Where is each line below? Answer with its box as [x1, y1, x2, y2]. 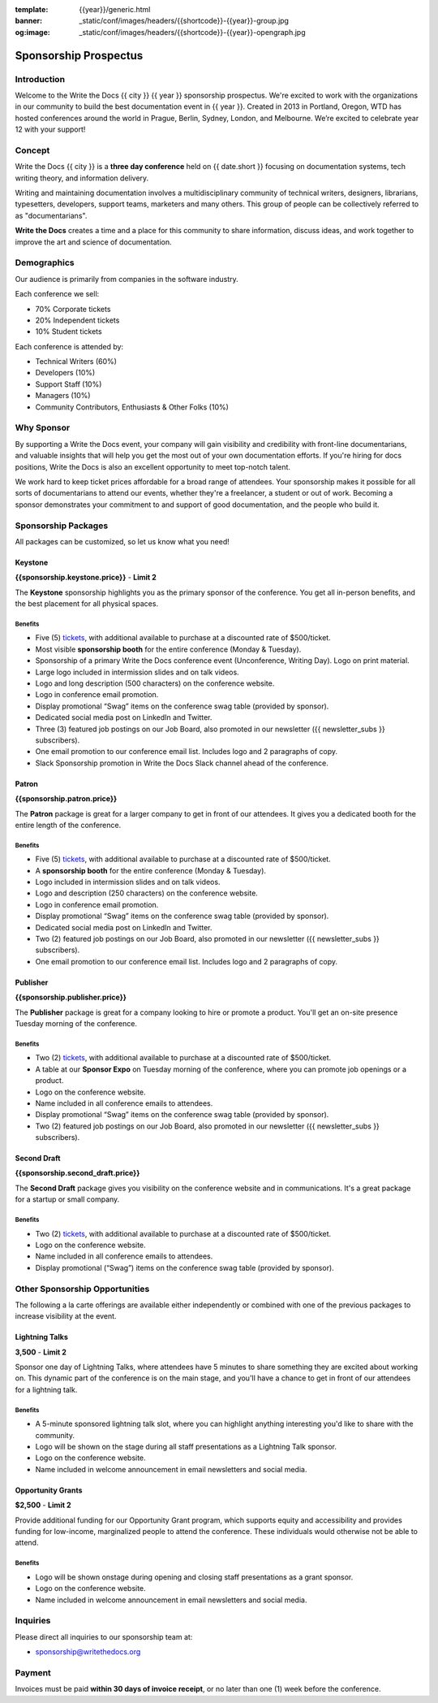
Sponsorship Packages [15, 520, 109, 531]
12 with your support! [15, 124, 86, 134]
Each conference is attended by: [15, 341, 124, 351]
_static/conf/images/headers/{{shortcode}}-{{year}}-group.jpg [79, 16, 290, 26]
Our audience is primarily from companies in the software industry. [15, 274, 238, 284]
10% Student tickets [35, 327, 102, 336]
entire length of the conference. [15, 820, 122, 830]
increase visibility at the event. [15, 1311, 117, 1321]
